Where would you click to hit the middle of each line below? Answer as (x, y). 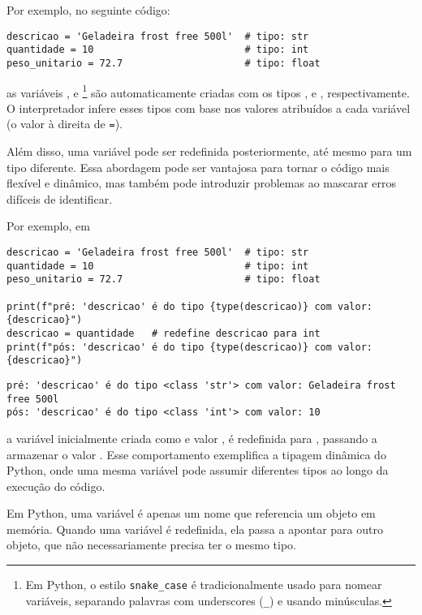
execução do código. (56, 486)
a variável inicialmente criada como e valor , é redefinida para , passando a (192, 438)
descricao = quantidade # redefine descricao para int (164, 333)
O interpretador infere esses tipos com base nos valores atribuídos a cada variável (209, 108)
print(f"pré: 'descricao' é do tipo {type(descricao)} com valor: (190, 306)
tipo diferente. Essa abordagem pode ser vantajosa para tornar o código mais (198, 167)
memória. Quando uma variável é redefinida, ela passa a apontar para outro (195, 529)
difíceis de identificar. (60, 198)
